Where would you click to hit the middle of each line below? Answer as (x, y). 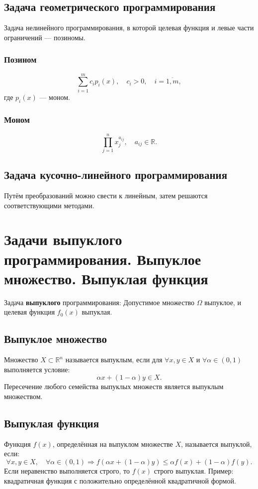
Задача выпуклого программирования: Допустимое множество (99, 302)
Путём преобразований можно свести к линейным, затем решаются (106, 196)
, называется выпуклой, (216, 444)
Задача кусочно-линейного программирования (116, 175)
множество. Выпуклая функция (106, 278)
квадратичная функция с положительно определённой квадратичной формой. (120, 480)
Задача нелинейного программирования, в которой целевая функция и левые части (129, 28)
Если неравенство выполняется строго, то (67, 470)
